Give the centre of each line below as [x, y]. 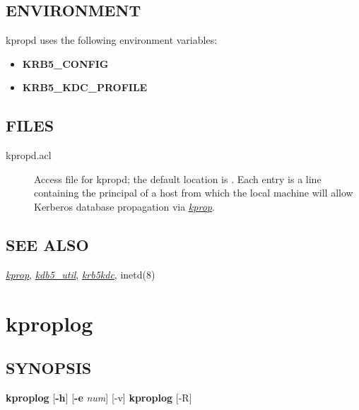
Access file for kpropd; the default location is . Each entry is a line [178, 178]
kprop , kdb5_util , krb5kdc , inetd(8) [81, 274]
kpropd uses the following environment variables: [112, 40]
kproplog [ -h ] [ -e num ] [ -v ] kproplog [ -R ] [99, 397]
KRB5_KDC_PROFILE [85, 87]
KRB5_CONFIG [65, 63]
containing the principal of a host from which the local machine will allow [194, 193]
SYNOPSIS [49, 368]
